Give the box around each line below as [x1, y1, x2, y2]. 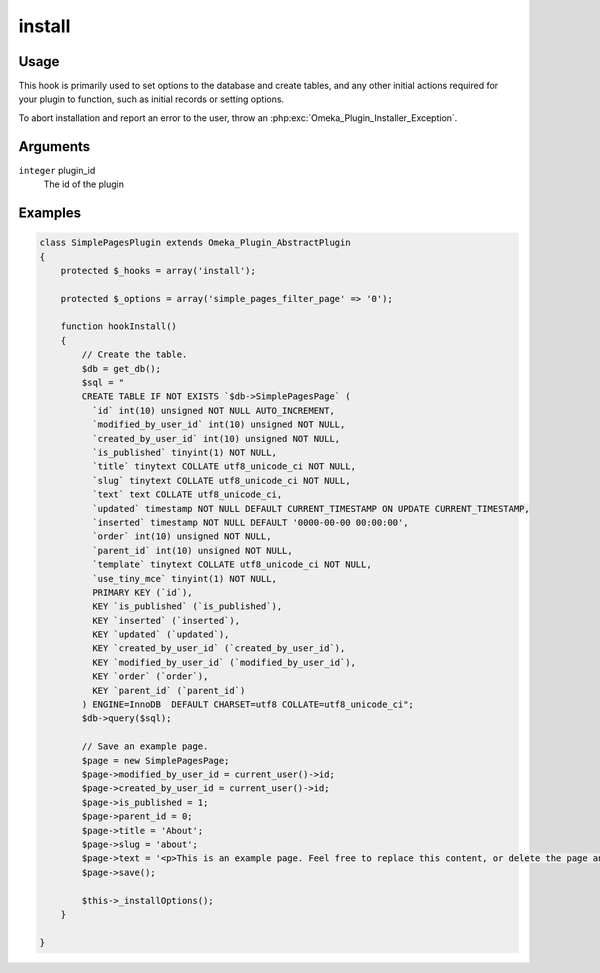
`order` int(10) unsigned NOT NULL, [91, 531, 272, 542]
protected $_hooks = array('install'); [60, 265, 257, 276]
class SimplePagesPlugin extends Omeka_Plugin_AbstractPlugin [39, 237, 351, 249]
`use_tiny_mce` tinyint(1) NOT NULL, [91, 573, 277, 584]
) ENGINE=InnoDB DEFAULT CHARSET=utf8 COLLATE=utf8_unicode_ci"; [81, 699, 415, 710]
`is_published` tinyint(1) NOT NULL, [91, 447, 277, 458]
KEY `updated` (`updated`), [91, 629, 230, 640]
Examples [18, 204, 82, 221]
